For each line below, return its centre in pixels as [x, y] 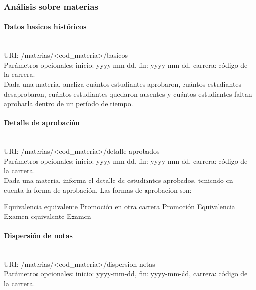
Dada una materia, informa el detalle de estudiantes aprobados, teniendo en [119, 180]
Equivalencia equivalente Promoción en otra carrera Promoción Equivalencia [120, 206]
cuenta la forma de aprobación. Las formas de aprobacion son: [98, 190]
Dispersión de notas [38, 235]
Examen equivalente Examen [48, 216]
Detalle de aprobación [42, 123]
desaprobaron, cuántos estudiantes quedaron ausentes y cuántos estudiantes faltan [128, 93]
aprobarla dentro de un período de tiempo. [69, 103]
